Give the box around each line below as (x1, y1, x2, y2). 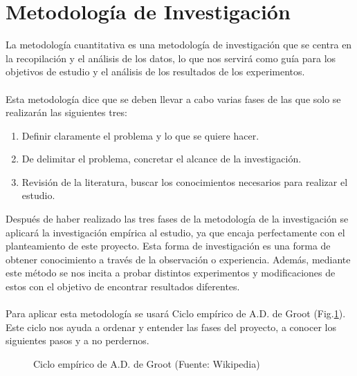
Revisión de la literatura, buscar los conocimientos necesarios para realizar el (21, 174, 348, 189)
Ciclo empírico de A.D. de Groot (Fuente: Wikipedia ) (33, 357, 260, 370)
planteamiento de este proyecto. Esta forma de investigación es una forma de (6, 238, 331, 253)
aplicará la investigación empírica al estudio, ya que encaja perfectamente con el (6, 225, 345, 239)
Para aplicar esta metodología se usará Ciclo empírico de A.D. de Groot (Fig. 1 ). (6, 306, 346, 321)
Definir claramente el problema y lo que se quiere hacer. (21, 128, 259, 142)
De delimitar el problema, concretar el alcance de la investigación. (21, 151, 302, 166)
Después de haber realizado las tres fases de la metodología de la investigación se (6, 211, 349, 226)
